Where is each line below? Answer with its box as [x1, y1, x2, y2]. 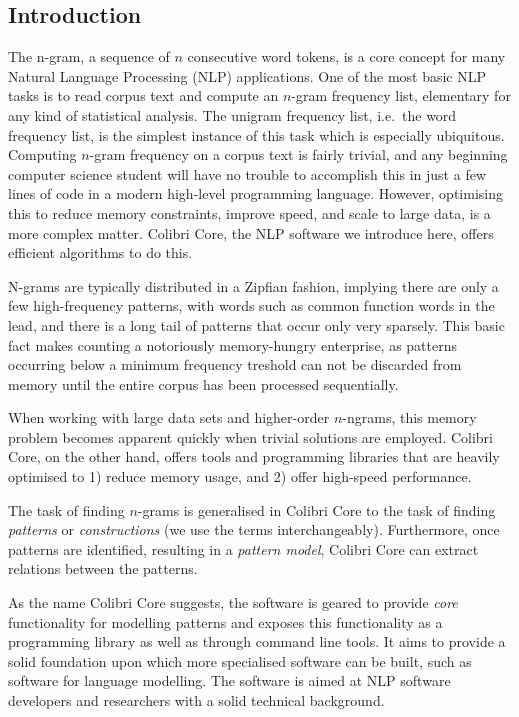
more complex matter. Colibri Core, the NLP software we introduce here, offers [8, 222, 494, 243]
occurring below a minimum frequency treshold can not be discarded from [8, 354, 462, 375]
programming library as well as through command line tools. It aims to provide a [8, 631, 506, 652]
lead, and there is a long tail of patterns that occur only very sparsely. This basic [8, 314, 505, 335]
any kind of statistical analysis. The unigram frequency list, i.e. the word [8, 104, 457, 125]
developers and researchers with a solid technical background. [8, 690, 385, 711]
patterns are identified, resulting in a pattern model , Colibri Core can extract [8, 538, 479, 559]
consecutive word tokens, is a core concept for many [187, 46, 506, 67]
